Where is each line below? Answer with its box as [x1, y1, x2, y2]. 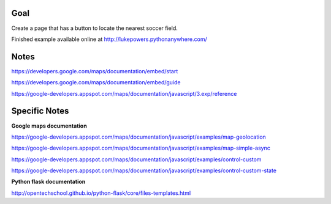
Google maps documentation [11, 122, 87, 129]
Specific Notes [11, 106, 69, 116]
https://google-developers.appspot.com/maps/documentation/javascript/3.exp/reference [11, 90, 237, 97]
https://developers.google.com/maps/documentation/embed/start [11, 67, 178, 75]
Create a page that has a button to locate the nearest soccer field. [11, 24, 178, 32]
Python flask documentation [11, 178, 86, 186]
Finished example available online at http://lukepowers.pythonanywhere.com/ [11, 35, 208, 43]
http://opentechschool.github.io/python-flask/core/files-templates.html [11, 189, 191, 197]
